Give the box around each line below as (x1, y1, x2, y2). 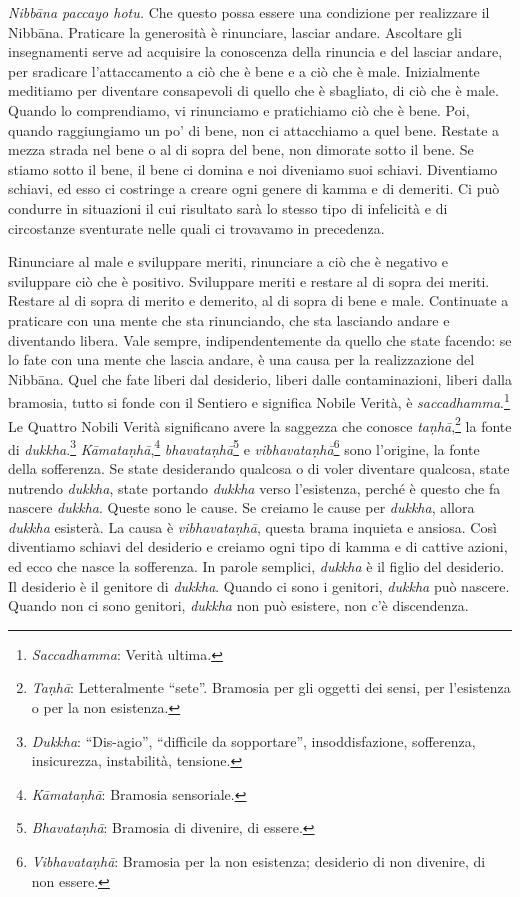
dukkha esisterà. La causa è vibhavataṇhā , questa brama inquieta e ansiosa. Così (8, 516, 497, 537)
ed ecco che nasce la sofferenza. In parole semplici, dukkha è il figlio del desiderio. (8, 556, 505, 576)
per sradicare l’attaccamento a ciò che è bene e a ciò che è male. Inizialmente (8, 60, 480, 81)
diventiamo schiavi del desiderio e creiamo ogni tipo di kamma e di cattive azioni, (8, 536, 508, 557)
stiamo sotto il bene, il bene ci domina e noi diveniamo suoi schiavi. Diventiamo (8, 158, 498, 179)
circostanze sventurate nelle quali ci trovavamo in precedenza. (8, 217, 385, 238)
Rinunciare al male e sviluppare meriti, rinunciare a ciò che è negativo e (8, 251, 448, 272)
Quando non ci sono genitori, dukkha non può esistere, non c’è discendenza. (8, 595, 469, 616)
